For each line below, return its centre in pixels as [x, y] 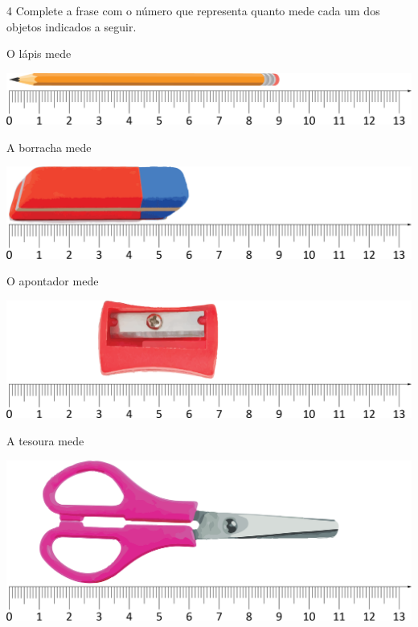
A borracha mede [49, 147]
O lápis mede [39, 53]
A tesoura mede [45, 441]
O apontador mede [53, 281]
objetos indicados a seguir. [72, 26]
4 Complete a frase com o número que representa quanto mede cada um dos [193, 10]
